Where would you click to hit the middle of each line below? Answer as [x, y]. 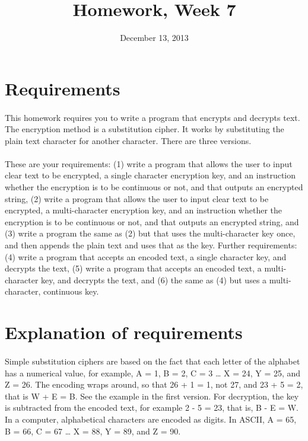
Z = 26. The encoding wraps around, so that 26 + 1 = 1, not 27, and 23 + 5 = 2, [154, 384]
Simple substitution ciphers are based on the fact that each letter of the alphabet [153, 361]
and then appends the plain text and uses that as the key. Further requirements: [151, 245]
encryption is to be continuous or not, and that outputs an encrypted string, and [152, 221]
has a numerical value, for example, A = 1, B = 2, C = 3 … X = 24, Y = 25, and [153, 373]
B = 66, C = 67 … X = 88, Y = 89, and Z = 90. [93, 431]
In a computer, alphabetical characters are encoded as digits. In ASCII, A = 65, [151, 419]
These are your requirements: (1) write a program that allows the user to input [149, 163]
